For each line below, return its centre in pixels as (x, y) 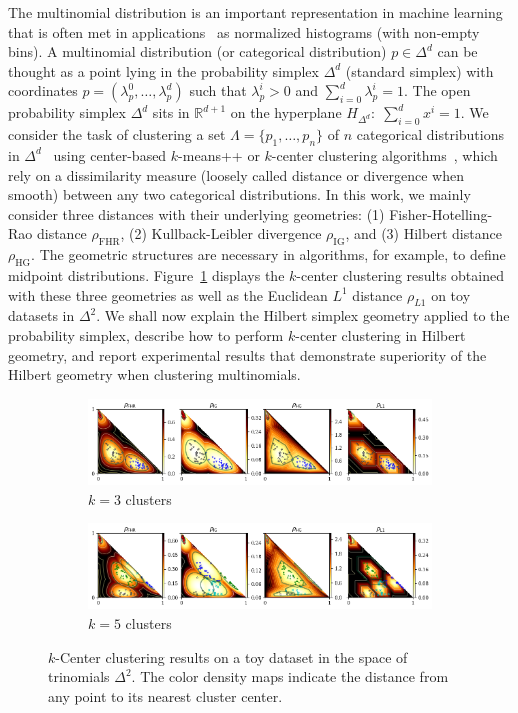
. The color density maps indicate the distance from (290, 676)
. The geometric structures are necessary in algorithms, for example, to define (268, 254)
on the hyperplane (286, 112)
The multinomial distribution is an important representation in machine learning (255, 12)
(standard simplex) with (419, 70)
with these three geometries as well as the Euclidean (168, 294)
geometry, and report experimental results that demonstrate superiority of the (247, 354)
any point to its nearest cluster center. (165, 695)
